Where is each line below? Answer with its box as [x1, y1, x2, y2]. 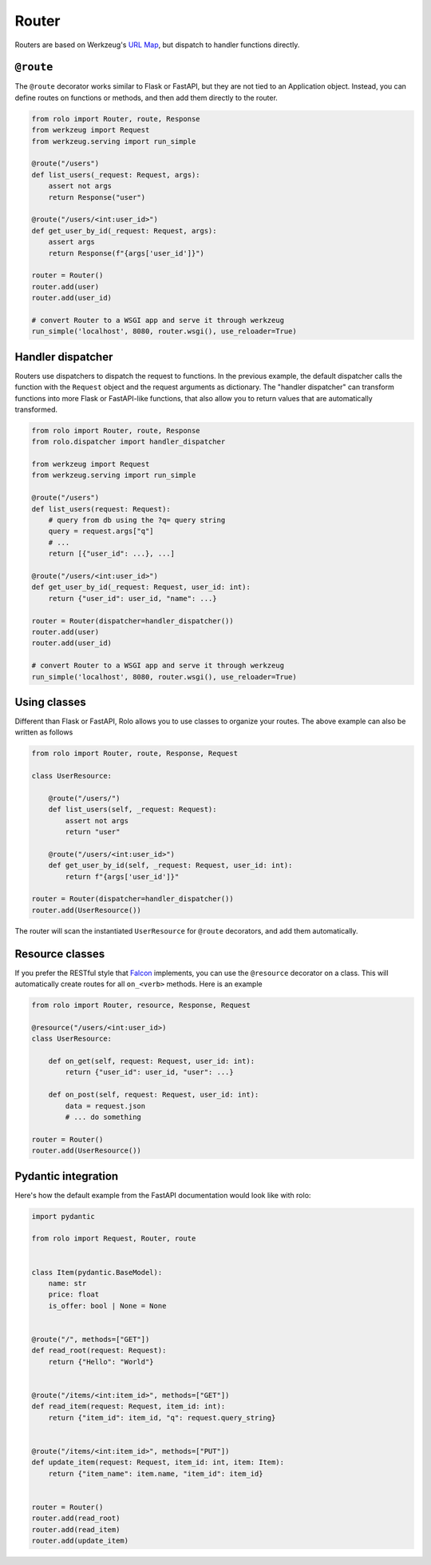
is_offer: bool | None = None [48, 1301, 167, 1310]
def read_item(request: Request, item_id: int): [31, 1402, 226, 1411]
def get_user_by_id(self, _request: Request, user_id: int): [48, 861, 293, 870]
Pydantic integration [14, 1169, 119, 1183]
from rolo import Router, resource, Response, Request [31, 1001, 251, 1010]
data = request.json [65, 1101, 146, 1110]
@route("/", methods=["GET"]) [31, 1335, 150, 1344]
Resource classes [14, 947, 105, 961]
